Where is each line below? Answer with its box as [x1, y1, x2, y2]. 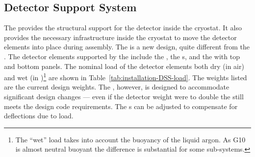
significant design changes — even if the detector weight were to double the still [4, 91, 244, 102]
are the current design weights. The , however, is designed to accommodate [4, 82, 229, 92]
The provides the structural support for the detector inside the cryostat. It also [4, 22, 242, 33]
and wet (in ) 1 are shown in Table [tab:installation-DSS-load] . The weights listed [4, 71, 247, 82]
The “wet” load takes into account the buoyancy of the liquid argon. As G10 [15, 134, 246, 144]
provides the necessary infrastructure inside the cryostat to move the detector [4, 32, 237, 42]
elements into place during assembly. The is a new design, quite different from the [4, 42, 250, 52]
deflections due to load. [4, 111, 74, 121]
